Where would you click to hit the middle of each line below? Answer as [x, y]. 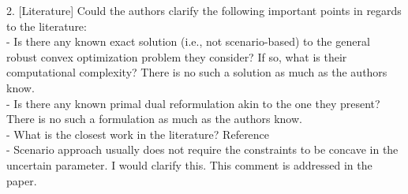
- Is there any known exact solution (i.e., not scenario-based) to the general [188, 41]
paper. [22, 180]
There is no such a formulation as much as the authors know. [154, 119]
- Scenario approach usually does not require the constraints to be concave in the [202, 149]
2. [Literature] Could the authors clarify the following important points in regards [204, 10]
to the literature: [47, 26]
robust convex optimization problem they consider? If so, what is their [177, 56]
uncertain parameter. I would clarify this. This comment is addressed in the [189, 164]
